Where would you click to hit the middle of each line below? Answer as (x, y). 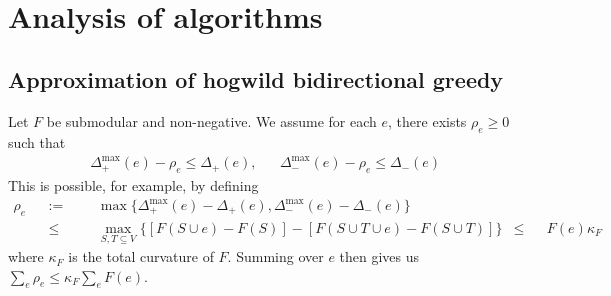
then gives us (379, 256)
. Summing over (275, 256)
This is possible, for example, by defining (133, 184)
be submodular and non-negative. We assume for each (211, 121)
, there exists (427, 121)
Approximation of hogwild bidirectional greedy (256, 79)
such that (37, 141)
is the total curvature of (141, 256)
